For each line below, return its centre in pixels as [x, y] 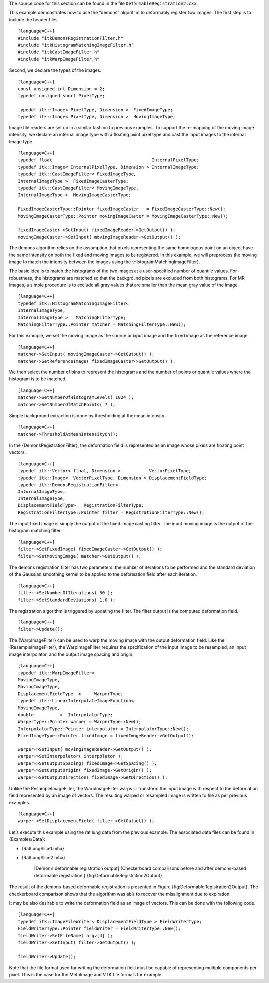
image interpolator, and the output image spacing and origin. [71, 654]
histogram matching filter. [36, 531]
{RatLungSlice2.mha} [44, 858]
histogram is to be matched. [38, 379]
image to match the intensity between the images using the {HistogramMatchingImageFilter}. [105, 262]
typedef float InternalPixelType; [109, 160]
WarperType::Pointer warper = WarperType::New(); [80, 722]
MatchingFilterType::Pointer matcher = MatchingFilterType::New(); [102, 324]
